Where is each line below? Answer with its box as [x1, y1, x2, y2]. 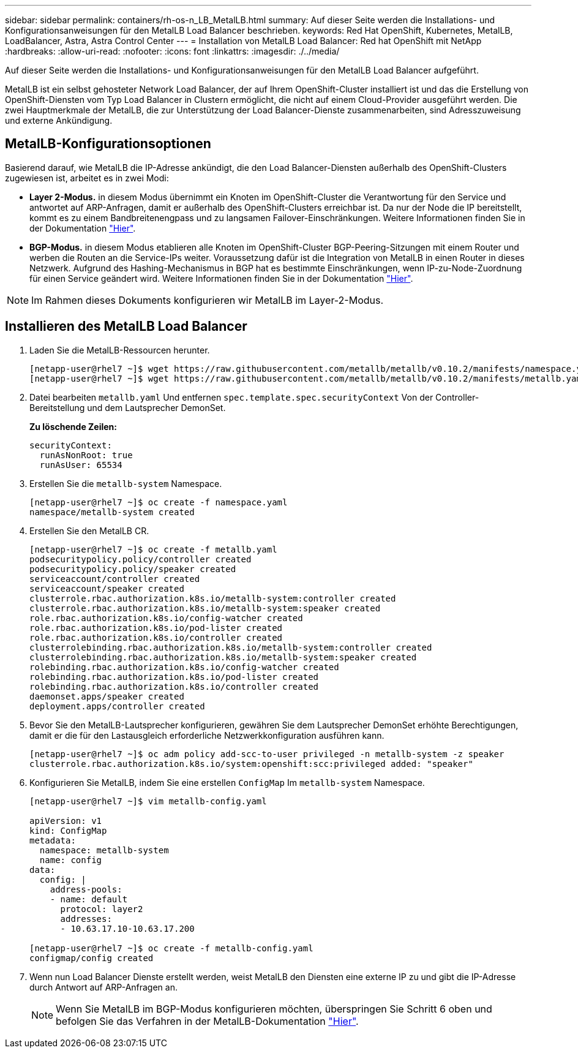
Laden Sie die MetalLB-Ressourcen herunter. [29, 344, 210, 355]
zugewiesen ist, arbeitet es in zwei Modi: [5, 172, 169, 183]
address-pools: [50, 884, 122, 894]
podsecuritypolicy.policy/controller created [29, 554, 252, 564]
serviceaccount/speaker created [29, 583, 184, 594]
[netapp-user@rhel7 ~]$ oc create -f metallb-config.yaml [29, 943, 313, 953]
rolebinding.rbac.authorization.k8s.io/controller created [29, 681, 319, 692]
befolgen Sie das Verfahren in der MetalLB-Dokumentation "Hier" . [56, 1014, 359, 1027]
